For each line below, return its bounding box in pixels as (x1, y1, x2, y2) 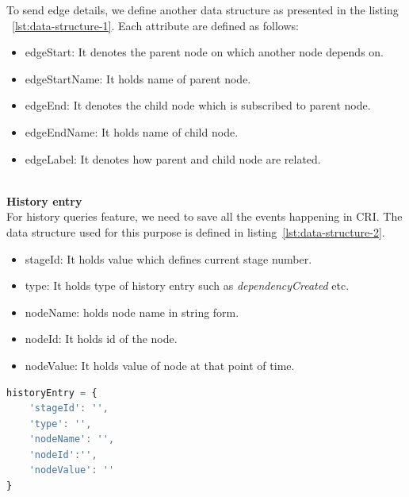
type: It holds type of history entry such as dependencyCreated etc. (25, 277, 350, 294)
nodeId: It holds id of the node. (25, 330, 178, 347)
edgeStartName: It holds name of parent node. (25, 70, 251, 87)
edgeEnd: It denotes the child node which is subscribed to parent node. (25, 97, 371, 114)
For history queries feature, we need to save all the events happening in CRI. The (6, 208, 403, 225)
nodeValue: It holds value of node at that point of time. (25, 356, 295, 373)
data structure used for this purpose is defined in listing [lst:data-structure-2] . (6, 223, 385, 240)
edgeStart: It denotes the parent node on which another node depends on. (25, 44, 384, 60)
